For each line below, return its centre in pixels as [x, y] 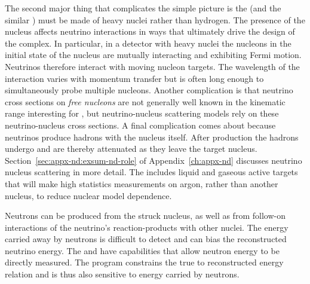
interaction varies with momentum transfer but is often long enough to [134, 78]
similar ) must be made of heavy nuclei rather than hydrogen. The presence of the [155, 19]
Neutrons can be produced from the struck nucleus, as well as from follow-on [145, 216]
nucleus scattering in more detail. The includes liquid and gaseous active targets [151, 172]
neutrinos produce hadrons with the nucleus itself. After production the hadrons [152, 137]
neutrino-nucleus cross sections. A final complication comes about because [140, 125]
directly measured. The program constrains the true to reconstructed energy [144, 262]
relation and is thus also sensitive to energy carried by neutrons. [122, 274]
